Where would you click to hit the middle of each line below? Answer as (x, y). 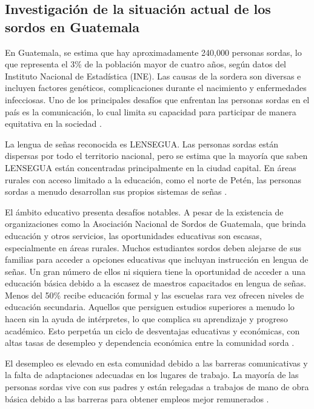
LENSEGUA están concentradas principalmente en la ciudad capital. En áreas (151, 167)
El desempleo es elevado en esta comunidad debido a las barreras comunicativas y (156, 363)
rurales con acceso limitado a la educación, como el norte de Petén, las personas (153, 179)
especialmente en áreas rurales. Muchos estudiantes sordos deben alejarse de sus (153, 247)
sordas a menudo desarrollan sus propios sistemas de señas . (116, 191)
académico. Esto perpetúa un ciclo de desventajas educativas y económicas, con (152, 330)
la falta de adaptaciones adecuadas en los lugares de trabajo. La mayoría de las (152, 375)
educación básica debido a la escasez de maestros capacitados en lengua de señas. (155, 283)
